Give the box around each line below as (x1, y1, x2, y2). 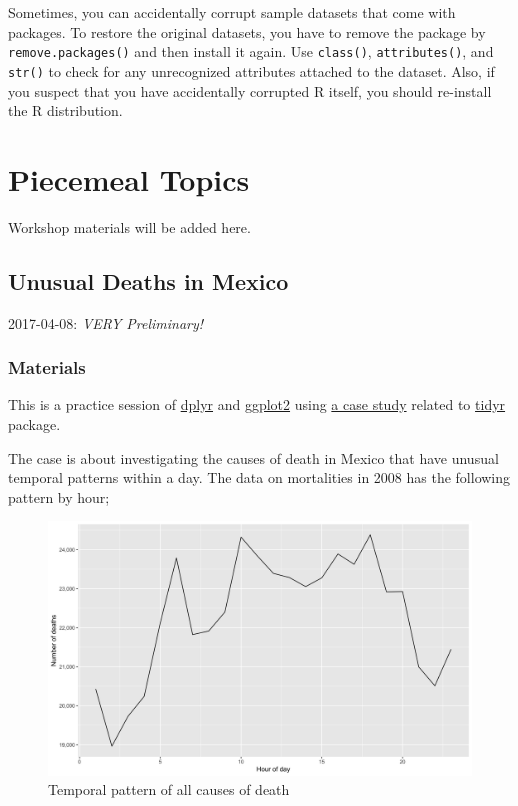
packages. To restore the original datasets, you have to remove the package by (8, 21, 486, 42)
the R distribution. (8, 100, 123, 121)
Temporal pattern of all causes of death (48, 779, 290, 800)
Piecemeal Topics (8, 158, 250, 199)
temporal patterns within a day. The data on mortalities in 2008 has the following (8, 467, 511, 488)
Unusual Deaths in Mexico (8, 265, 289, 296)
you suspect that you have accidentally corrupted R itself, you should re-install (8, 80, 492, 101)
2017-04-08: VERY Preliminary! (8, 312, 204, 333)
